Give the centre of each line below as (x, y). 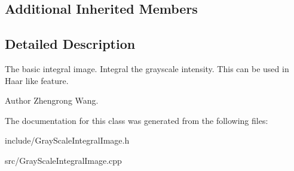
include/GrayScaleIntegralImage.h (67, 140)
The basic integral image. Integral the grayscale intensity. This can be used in (147, 68)
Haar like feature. (37, 80)
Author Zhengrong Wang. (52, 100)
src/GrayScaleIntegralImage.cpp (63, 160)
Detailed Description (70, 44)
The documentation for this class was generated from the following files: (137, 120)
